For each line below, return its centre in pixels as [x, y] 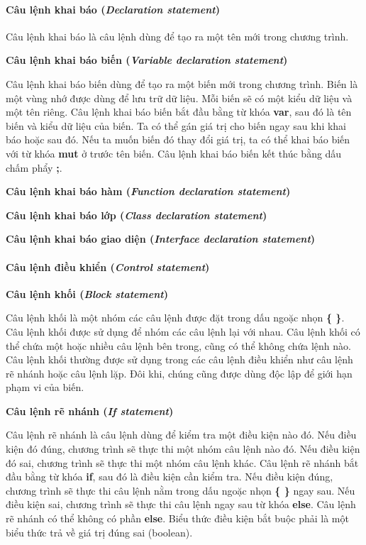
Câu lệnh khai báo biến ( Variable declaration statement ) [147, 60]
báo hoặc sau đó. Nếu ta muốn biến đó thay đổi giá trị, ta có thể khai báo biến [178, 139]
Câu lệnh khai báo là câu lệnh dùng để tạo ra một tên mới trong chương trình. [177, 36]
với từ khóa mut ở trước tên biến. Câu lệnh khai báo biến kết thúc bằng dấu [174, 153]
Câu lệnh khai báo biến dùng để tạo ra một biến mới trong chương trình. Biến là [182, 83]
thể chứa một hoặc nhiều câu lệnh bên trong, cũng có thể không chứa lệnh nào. [178, 345]
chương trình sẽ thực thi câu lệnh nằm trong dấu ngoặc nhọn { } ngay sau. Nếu [181, 490]
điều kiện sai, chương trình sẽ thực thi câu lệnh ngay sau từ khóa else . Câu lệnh [181, 504]
